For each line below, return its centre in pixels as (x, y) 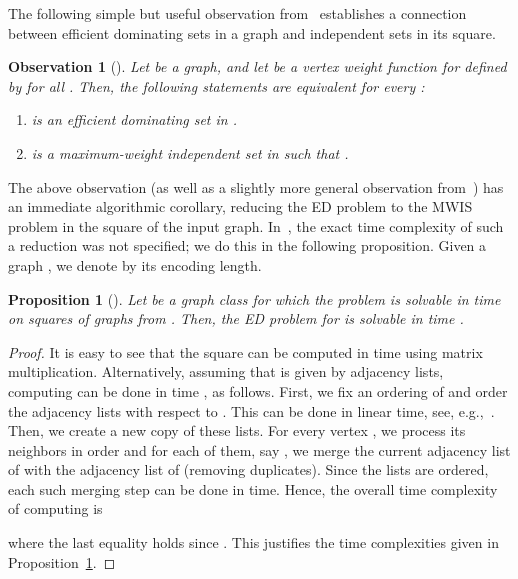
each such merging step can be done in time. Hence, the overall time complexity (253, 488)
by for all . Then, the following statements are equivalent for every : (216, 85)
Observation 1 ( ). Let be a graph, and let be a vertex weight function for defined (257, 66)
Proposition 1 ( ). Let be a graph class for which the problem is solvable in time (254, 298)
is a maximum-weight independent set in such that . (190, 152)
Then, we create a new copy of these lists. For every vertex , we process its (237, 430)
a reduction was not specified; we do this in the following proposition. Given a (247, 245)
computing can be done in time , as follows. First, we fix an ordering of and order (258, 390)
